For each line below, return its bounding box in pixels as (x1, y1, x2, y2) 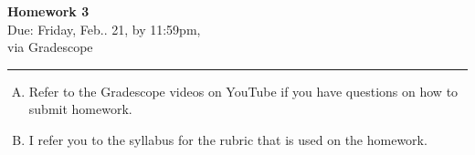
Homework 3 (7, 2, 90, 20)
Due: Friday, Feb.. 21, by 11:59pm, (7, 19, 201, 38)
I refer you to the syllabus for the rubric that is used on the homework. (28, 129, 427, 149)
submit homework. (28, 99, 132, 119)
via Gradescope (7, 37, 93, 57)
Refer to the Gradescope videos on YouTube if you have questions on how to (28, 81, 459, 100)
